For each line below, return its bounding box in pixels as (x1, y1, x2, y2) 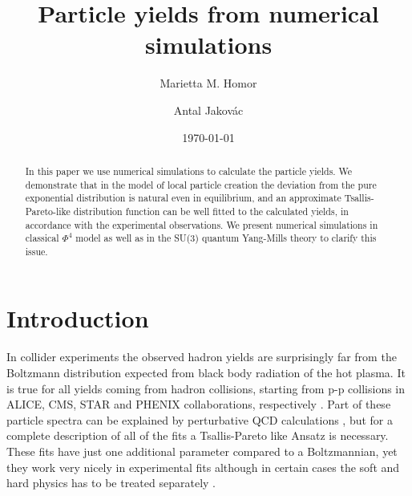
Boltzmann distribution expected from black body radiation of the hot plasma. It (6, 364, 406, 381)
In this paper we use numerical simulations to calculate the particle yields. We (25, 164, 353, 177)
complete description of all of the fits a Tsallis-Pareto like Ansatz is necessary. (6, 427, 389, 444)
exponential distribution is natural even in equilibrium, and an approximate (25, 191, 341, 205)
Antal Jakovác (173, 101, 244, 118)
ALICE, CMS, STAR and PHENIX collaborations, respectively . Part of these (6, 396, 391, 413)
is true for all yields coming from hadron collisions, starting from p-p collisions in (6, 380, 406, 396)
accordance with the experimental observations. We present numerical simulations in (25, 218, 378, 231)
